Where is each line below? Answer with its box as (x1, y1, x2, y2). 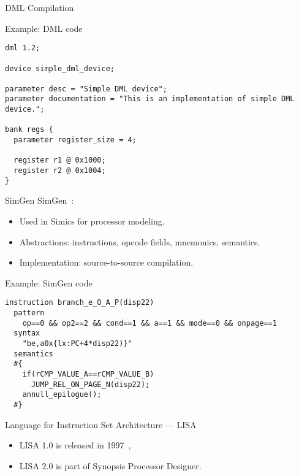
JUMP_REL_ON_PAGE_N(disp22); (31, 380, 150, 389)
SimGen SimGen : (5, 194, 74, 207)
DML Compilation (5, 1, 74, 13)
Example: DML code (5, 21, 83, 34)
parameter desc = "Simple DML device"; (5, 84, 167, 93)
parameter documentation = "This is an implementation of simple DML (5, 94, 295, 104)
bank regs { (5, 125, 53, 134)
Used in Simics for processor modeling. (19, 214, 165, 227)
